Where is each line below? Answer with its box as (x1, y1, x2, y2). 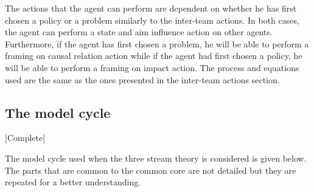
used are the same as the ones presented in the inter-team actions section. (5, 73, 280, 86)
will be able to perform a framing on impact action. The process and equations (5, 61, 299, 74)
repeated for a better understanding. (5, 176, 141, 188)
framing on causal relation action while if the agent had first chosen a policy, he (5, 49, 302, 62)
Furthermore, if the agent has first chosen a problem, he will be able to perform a (5, 37, 309, 50)
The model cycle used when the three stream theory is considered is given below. (5, 151, 307, 164)
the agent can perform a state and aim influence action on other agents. (5, 26, 273, 38)
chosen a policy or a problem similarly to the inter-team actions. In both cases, (5, 13, 299, 26)
